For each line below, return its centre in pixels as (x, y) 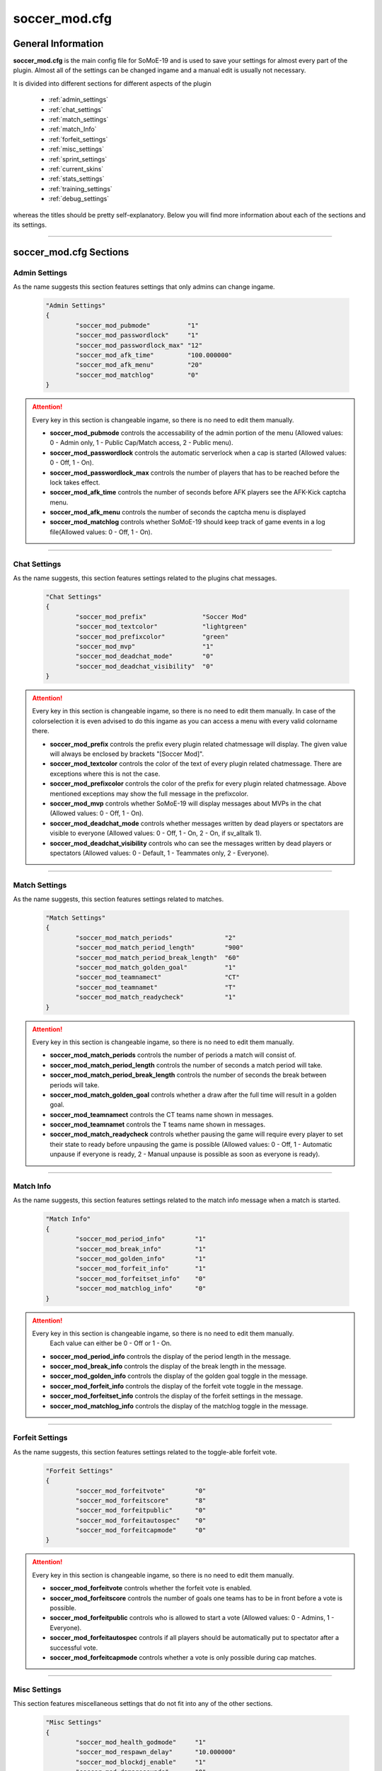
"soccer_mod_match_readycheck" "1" (156, 997)
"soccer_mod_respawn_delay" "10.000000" (156, 1752)
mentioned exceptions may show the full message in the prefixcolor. (149, 793)
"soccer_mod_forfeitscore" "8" (141, 1500)
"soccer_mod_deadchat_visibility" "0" (144, 666)
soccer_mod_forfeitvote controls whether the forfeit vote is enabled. (151, 1588)
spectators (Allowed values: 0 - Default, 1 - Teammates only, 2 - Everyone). (159, 853)
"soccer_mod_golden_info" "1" (141, 1258)
